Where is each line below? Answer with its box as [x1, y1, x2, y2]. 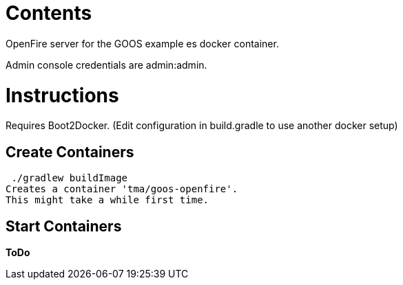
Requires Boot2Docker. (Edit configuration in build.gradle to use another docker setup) [6, 119, 398, 132]
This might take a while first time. [6, 194, 209, 206]
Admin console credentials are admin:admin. [6, 58, 207, 71]
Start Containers [6, 217, 122, 235]
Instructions [6, 83, 119, 107]
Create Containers [6, 143, 134, 161]
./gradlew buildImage [11, 172, 128, 184]
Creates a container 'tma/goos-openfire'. [6, 183, 238, 195]
